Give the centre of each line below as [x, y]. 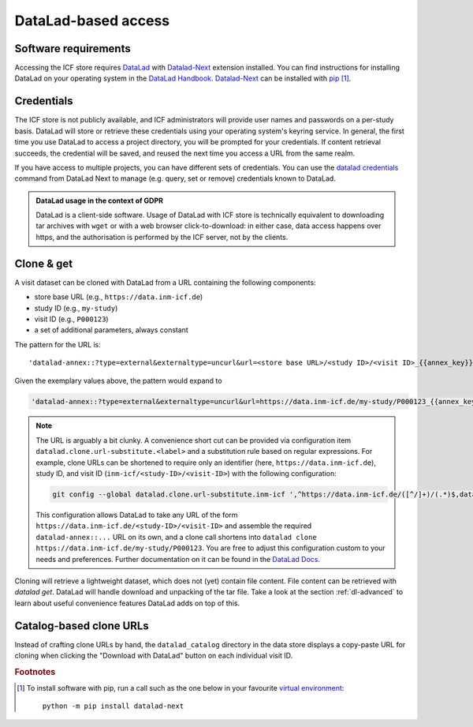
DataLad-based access [92, 21]
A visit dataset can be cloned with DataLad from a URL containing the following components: [165, 282]
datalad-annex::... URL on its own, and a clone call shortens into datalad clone [176, 537]
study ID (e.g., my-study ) [76, 308]
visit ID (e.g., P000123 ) [72, 319]
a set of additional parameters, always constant [111, 330]
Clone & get [44, 263]
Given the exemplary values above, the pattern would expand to [118, 380]
